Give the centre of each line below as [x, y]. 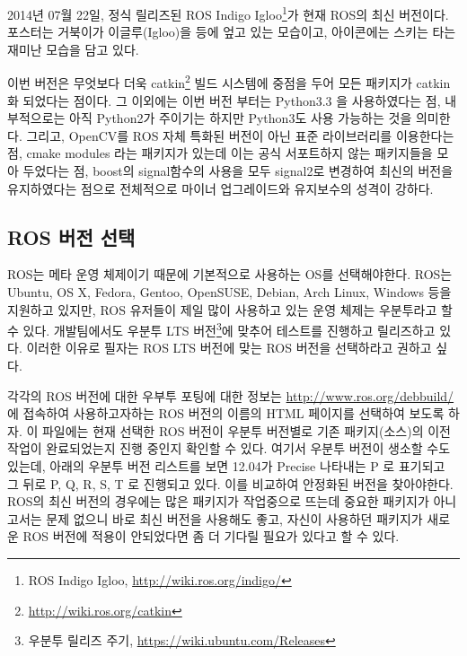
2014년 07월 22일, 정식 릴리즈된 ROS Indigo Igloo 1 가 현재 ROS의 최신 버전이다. [228, 13]
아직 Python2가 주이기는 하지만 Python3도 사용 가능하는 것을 [241, 118]
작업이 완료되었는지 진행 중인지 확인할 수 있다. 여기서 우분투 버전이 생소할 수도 [229, 448]
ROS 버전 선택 [71, 236]
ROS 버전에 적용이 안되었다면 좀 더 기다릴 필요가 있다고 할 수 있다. [211, 536]
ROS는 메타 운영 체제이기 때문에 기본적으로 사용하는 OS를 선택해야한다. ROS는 [230, 274]
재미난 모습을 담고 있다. [73, 49]
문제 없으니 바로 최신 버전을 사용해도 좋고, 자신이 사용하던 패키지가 [234, 518]
